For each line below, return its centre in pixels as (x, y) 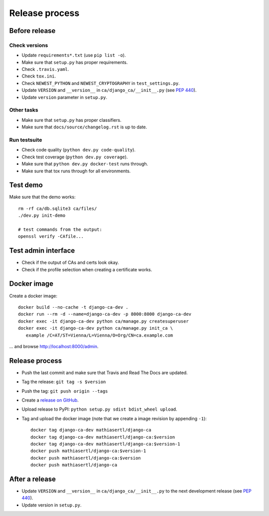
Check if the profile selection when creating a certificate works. (87, 269)
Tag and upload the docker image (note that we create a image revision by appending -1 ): (114, 418)
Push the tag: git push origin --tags (65, 391)
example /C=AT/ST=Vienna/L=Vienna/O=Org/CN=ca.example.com (99, 335)
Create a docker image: (33, 296)
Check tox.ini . (39, 76)
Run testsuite (26, 140)
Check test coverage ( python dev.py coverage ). (75, 157)
